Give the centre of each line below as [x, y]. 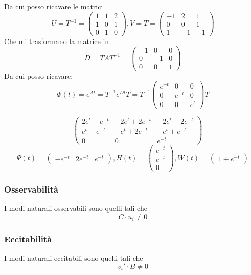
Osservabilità [31, 189]
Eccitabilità [28, 238]
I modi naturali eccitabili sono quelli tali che [74, 258]
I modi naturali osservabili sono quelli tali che [76, 208]
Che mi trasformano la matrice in [57, 41]
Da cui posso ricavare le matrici [54, 6]
